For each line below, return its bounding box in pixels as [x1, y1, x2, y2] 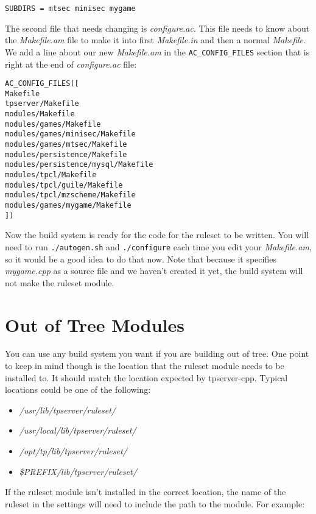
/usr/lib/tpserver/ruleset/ [19, 403, 116, 416]
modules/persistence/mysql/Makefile [5, 160, 153, 169]
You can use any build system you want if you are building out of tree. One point [5, 347, 309, 360]
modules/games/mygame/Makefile [5, 200, 132, 209]
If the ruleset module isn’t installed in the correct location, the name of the [5, 485, 286, 498]
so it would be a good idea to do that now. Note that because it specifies [5, 252, 276, 265]
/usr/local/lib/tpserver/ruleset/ [19, 424, 136, 437]
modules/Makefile [5, 110, 75, 119]
